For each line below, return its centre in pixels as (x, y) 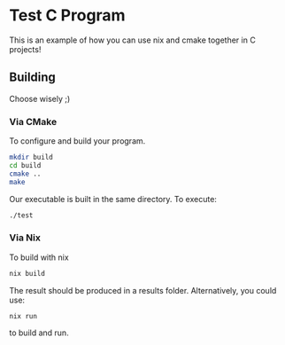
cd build (25, 165)
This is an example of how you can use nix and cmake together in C (133, 40)
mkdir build (31, 157)
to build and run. (39, 333)
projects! (25, 49)
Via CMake (33, 122)
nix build (27, 273)
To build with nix (39, 257)
